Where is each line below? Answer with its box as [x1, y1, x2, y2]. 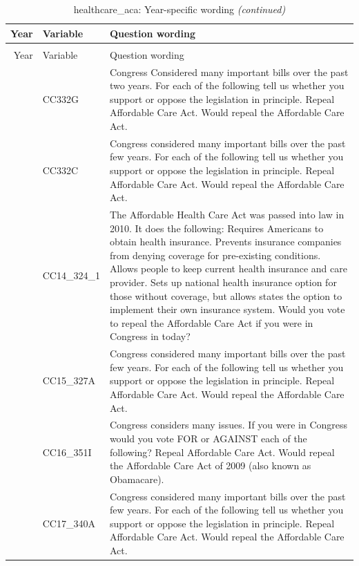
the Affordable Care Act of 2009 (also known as [109, 458, 311, 473]
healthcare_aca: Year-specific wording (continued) [73, 2, 286, 16]
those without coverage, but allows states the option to [109, 288, 342, 303]
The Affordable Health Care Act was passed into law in [109, 207, 345, 221]
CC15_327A [42, 373, 95, 388]
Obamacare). [109, 471, 164, 486]
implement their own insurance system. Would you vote [109, 302, 345, 317]
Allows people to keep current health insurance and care [109, 261, 347, 276]
